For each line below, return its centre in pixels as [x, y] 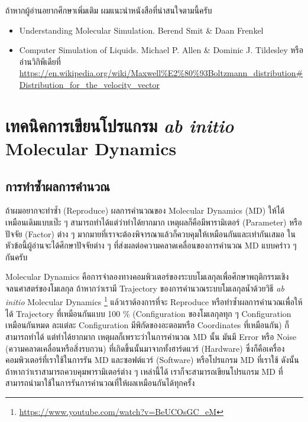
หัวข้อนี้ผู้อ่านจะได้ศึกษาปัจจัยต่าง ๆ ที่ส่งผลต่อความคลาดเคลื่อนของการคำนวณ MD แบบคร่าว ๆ [151, 245]
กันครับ [17, 256]
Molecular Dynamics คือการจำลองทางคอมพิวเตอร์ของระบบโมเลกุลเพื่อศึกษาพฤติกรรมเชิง [147, 277]
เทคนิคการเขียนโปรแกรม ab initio [120, 125]
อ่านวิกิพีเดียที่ [40, 61]
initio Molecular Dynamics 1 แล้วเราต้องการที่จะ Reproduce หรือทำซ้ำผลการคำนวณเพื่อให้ [154, 301]
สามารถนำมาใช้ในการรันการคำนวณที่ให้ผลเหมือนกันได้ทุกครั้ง [100, 383]
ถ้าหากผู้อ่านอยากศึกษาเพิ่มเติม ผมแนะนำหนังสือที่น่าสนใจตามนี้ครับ [109, 10]
